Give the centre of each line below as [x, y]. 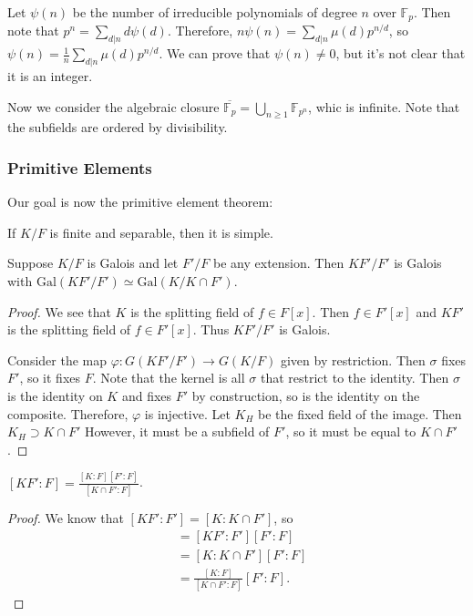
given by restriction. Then [353, 359]
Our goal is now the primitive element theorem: [140, 202]
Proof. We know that [66, 518]
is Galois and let [133, 263]
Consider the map [57, 359]
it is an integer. [50, 76]
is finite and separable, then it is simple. [161, 232]
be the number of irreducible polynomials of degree [215, 12]
